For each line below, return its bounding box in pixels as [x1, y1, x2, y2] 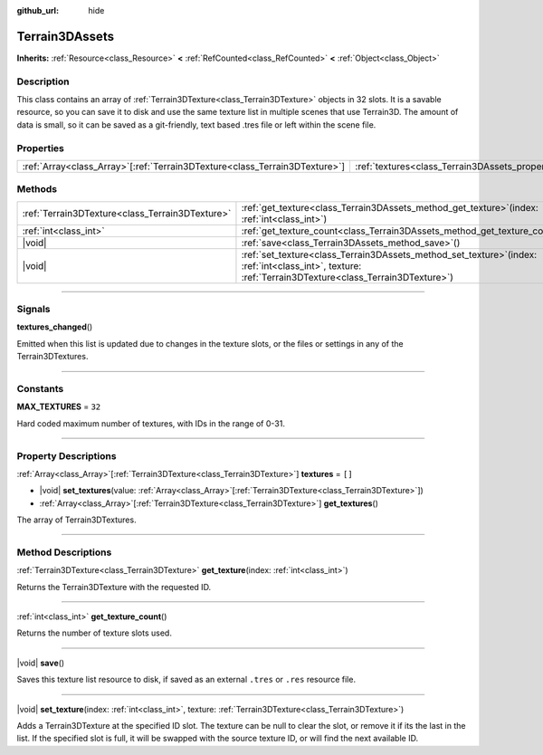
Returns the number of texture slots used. [16, 627, 172, 638]
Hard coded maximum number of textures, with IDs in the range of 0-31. [16, 417, 285, 429]
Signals [16, 303, 51, 316]
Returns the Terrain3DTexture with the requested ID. [16, 581, 212, 592]
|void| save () [16, 657, 65, 668]
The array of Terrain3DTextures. [16, 514, 137, 525]
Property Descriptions [16, 449, 117, 462]
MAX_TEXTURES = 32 [16, 401, 101, 412]
